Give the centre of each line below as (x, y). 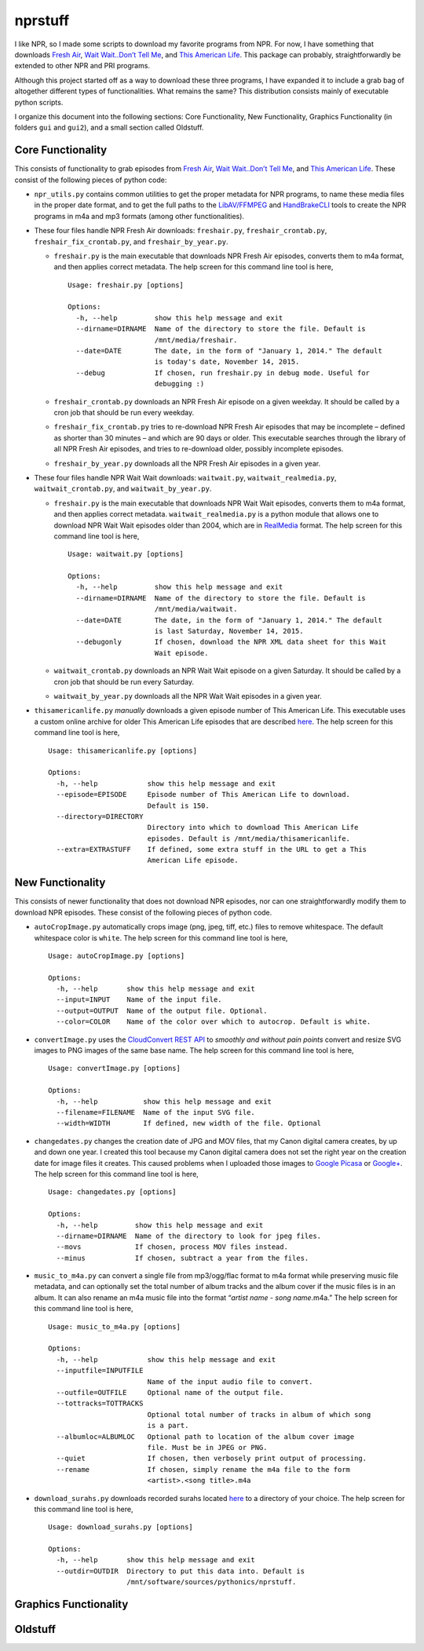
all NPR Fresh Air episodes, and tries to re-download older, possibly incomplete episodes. (199, 449)
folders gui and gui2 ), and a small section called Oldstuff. (109, 128)
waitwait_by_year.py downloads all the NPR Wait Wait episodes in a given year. (188, 696)
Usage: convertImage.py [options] (114, 1068)
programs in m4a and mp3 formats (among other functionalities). (139, 216)
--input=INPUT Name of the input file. (139, 1000)
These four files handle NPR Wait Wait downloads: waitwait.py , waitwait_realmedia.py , (185, 477)
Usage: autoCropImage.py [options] (117, 955)
